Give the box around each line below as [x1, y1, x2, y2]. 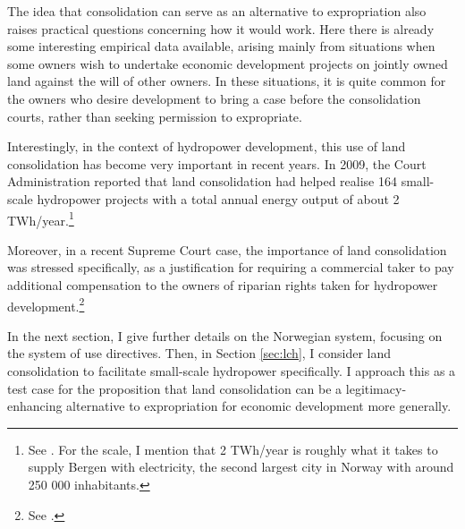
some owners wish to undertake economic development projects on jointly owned [7, 54, 448, 73]
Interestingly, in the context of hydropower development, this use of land [7, 137, 406, 156]
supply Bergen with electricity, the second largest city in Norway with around [28, 457, 454, 476]
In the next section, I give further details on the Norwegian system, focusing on [7, 326, 443, 345]
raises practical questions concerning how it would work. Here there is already [7, 19, 435, 38]
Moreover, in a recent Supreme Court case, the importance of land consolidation [7, 240, 447, 259]
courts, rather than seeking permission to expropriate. [7, 107, 302, 125]
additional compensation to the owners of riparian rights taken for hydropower [7, 275, 438, 294]
